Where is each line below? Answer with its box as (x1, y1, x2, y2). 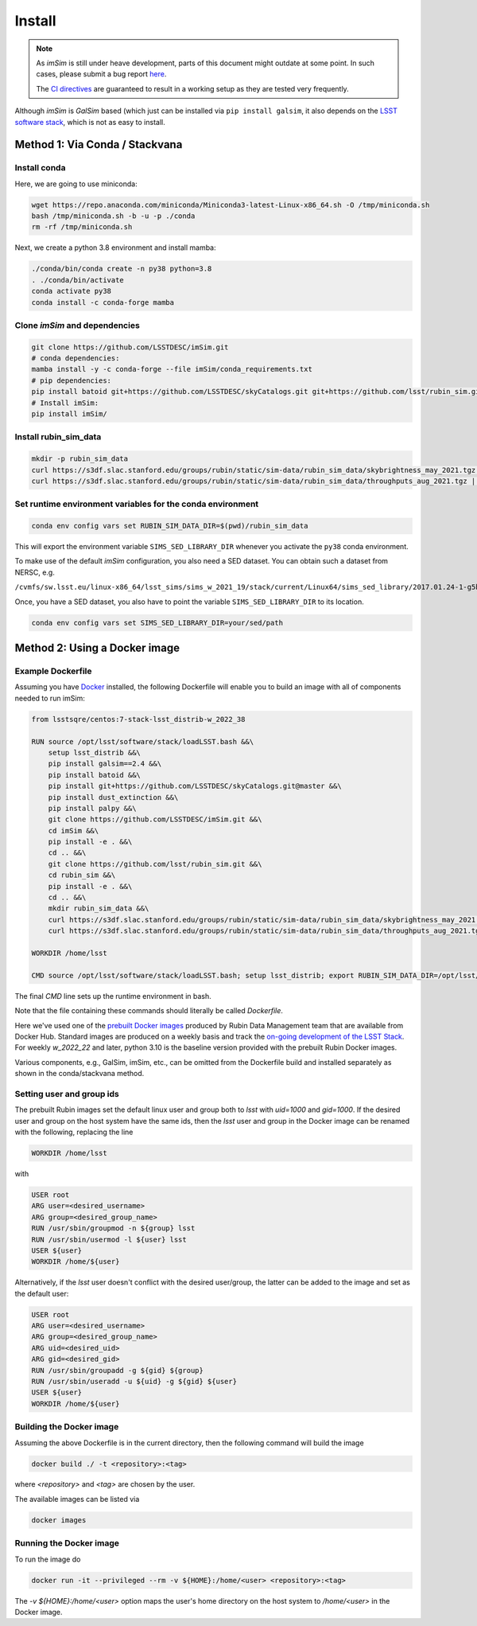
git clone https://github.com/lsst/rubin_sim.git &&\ (48, 860, 262, 868)
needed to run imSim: (14, 693, 85, 703)
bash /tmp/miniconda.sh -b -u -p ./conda (31, 212, 196, 220)
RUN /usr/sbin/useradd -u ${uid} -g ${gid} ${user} (31, 1377, 238, 1386)
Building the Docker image (14, 1421, 119, 1433)
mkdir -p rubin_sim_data (31, 454, 129, 463)
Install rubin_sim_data (14, 431, 102, 443)
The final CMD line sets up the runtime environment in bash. (14, 991, 212, 1000)
